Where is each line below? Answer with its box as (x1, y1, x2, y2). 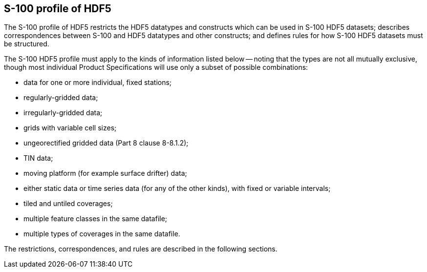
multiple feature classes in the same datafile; (23, 214, 168, 223)
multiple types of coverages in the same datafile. (23, 230, 180, 238)
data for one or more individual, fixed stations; (23, 78, 172, 87)
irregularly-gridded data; (23, 108, 103, 117)
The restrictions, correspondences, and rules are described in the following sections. (4, 245, 278, 253)
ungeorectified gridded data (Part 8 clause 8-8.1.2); (23, 139, 189, 147)
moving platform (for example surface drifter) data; (23, 169, 187, 178)
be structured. (4, 40, 49, 48)
